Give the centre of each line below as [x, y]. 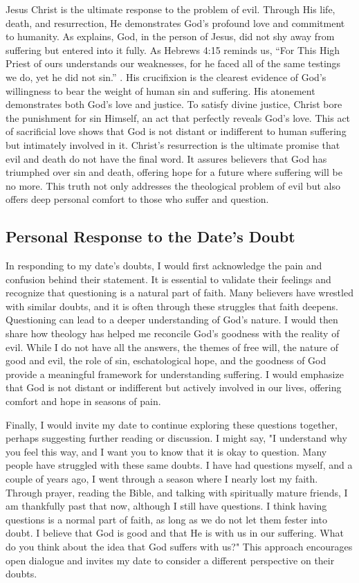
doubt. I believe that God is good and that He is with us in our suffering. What [175, 533]
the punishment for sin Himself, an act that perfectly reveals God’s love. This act [178, 117]
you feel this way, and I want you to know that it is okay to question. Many [166, 451]
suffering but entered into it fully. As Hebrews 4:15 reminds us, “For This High [173, 50]
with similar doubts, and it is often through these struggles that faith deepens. [172, 306]
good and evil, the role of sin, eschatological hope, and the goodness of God [166, 360]
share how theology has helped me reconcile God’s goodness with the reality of [173, 333]
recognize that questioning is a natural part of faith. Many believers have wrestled [179, 293]
